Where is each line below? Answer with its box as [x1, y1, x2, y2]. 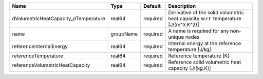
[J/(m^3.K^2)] [168, 21, 199, 28]
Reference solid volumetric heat [168, 59, 241, 65]
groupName [110, 31, 138, 37]
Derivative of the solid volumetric [168, 9, 244, 16]
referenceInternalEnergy [12, 43, 68, 49]
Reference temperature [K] [168, 52, 230, 59]
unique [168, 34, 185, 40]
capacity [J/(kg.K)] [168, 65, 211, 71]
